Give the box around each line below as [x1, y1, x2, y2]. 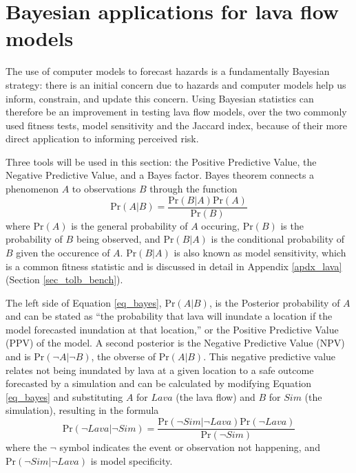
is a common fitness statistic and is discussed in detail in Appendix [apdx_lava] [6, 258, 342, 273]
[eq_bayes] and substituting [6, 389, 123, 404]
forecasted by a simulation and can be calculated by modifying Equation [6, 376, 312, 390]
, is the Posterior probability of [209, 295, 340, 309]
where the [6, 440, 47, 454]
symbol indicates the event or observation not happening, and [59, 440, 320, 454]
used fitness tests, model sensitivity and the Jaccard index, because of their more [6, 118, 347, 132]
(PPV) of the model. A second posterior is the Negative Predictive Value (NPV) [6, 335, 345, 350]
